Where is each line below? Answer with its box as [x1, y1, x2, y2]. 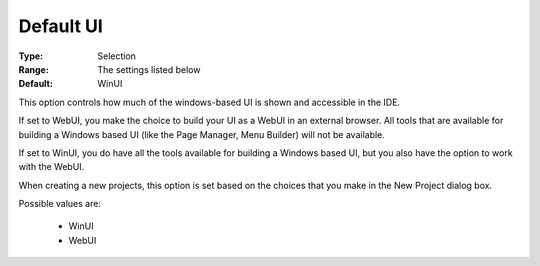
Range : [18, 63, 49, 75]
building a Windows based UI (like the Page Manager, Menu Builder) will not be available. [18, 128, 385, 140]
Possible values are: [18, 198, 102, 210]
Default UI [18, 15, 104, 37]
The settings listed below [97, 63, 201, 75]
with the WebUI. [18, 161, 85, 173]
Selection [97, 50, 137, 62]
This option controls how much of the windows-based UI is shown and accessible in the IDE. [18, 96, 400, 108]
